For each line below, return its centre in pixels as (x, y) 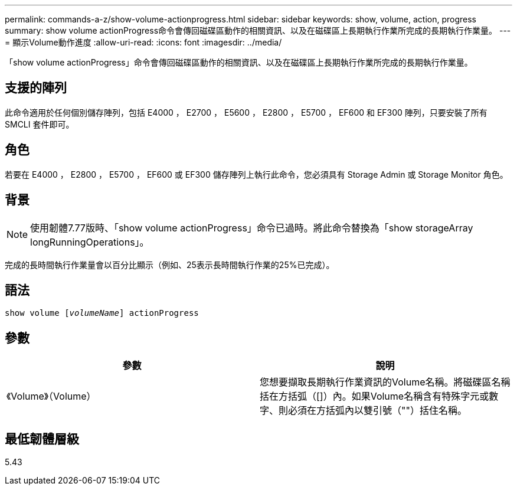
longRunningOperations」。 (90, 242)
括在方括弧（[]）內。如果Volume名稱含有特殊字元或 (374, 396)
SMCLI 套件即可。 (40, 124)
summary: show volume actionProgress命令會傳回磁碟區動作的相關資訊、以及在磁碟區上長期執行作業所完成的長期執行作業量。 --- (258, 30)
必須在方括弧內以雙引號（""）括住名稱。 (377, 411)
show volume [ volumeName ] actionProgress (102, 313)
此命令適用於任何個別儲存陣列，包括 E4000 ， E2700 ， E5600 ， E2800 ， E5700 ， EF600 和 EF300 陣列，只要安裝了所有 (246, 112)
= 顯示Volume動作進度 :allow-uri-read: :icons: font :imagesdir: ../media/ (143, 42)
